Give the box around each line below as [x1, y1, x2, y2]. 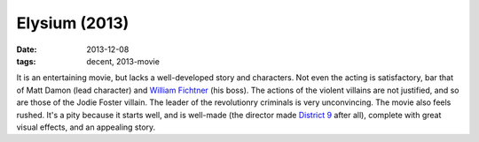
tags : [16, 56, 36, 66]
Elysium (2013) [16, 13, 130, 33]
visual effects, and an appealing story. [16, 122, 156, 132]
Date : [16, 44, 37, 55]
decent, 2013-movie [86, 56, 160, 66]
